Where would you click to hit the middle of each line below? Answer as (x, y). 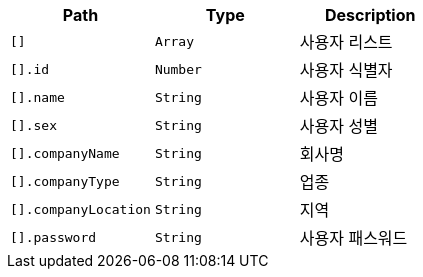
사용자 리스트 (346, 42)
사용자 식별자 (346, 70)
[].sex (33, 125)
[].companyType (65, 181)
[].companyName (65, 153)
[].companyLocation (80, 209)
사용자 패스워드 (353, 238)
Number (178, 69)
